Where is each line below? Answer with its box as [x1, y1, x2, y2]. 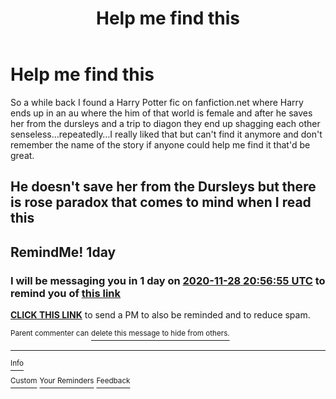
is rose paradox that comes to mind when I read [10, 194, 312, 211]
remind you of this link [10, 286, 122, 300]
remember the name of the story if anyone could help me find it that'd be [10, 138, 311, 151]
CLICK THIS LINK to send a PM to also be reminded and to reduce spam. [10, 309, 311, 321]
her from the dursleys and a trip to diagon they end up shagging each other [10, 117, 321, 129]
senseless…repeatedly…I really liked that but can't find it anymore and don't [10, 128, 323, 140]
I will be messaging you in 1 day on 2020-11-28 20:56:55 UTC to [10, 273, 326, 287]
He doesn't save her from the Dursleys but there [10, 178, 317, 196]
